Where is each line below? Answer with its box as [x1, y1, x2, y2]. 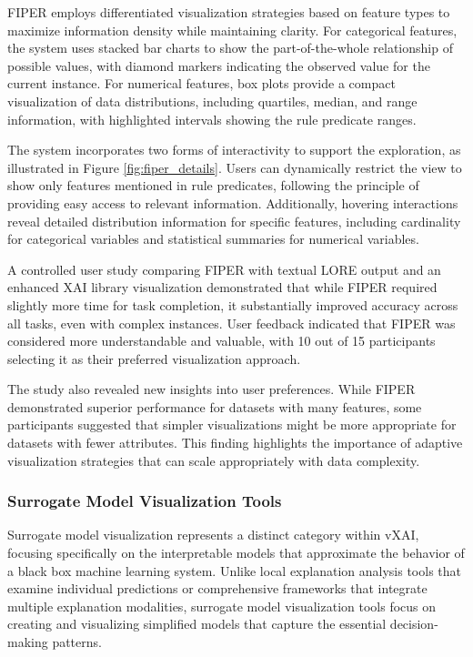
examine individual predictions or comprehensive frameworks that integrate [7, 579, 428, 598]
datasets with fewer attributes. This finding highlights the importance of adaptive [7, 433, 463, 452]
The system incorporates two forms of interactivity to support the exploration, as [7, 140, 461, 159]
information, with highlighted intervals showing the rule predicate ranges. [7, 109, 417, 128]
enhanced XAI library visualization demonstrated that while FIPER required [7, 278, 438, 297]
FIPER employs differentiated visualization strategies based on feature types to [7, 3, 450, 21]
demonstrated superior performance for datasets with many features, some [7, 397, 422, 416]
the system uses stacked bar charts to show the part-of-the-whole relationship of [7, 38, 453, 57]
